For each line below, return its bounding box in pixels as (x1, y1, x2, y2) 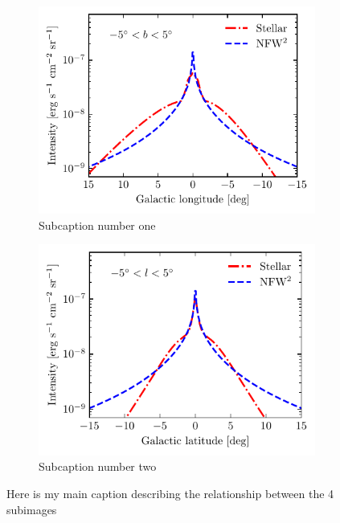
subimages (6, 501, 57, 517)
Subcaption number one (39, 216, 156, 233)
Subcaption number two (39, 458, 157, 475)
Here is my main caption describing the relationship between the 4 (6, 485, 334, 502)
